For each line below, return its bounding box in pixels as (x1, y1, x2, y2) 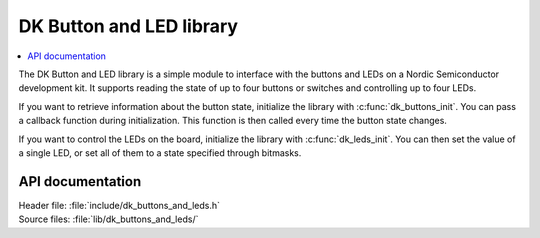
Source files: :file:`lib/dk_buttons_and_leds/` (18, 213, 199, 225)
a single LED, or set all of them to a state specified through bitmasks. (18, 146, 302, 159)
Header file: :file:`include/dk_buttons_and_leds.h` (18, 199, 220, 211)
